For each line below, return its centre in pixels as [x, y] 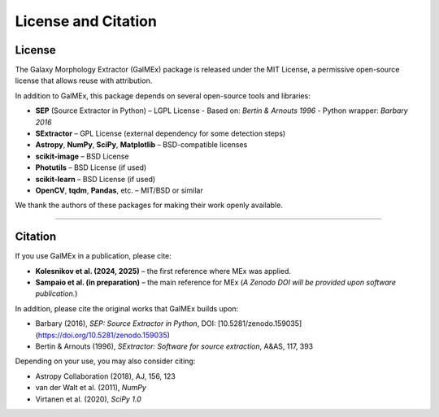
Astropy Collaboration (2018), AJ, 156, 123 [106, 376]
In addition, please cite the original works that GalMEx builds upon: [127, 308]
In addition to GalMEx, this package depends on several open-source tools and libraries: [163, 96]
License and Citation [86, 21]
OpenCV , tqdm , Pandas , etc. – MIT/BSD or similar [119, 190]
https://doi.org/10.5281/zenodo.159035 [102, 335]
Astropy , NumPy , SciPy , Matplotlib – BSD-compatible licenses [141, 145]
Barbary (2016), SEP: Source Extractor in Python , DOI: [126, 324]
